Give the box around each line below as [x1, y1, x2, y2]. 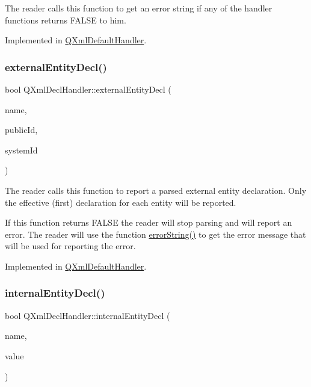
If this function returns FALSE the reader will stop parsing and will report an [5, 216, 292, 229]
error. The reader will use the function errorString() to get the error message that [5, 228, 306, 240]
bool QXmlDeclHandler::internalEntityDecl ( [5, 309, 170, 321]
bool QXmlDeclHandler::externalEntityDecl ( [5, 83, 171, 95]
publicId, [5, 123, 38, 136]
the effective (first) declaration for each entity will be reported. [5, 196, 236, 208]
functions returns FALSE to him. [5, 13, 126, 26]
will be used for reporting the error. [5, 240, 136, 252]
